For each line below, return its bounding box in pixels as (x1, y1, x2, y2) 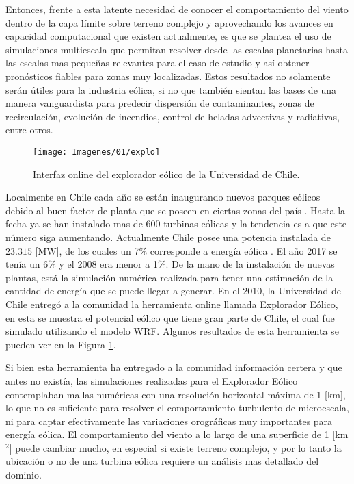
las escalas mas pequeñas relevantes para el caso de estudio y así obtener (5, 55, 310, 70)
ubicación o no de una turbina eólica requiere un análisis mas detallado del (5, 454, 319, 468)
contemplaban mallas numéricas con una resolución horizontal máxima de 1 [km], (5, 387, 346, 401)
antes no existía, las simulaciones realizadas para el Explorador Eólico (5, 373, 298, 387)
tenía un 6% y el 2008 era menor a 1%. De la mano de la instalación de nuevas (5, 257, 335, 271)
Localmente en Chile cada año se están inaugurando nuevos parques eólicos (5, 190, 321, 204)
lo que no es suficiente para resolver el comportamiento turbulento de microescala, (5, 400, 349, 415)
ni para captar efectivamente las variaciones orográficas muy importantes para (5, 413, 333, 428)
